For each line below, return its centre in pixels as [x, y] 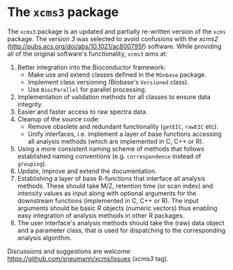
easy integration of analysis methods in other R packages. [101, 215]
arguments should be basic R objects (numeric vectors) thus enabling [117, 208]
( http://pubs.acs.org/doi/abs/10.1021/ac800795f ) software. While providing [114, 46]
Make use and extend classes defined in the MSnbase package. [117, 75]
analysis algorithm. [44, 237]
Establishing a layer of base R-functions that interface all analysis [111, 178]
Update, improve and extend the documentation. [87, 171]
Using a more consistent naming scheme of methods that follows [111, 149]
